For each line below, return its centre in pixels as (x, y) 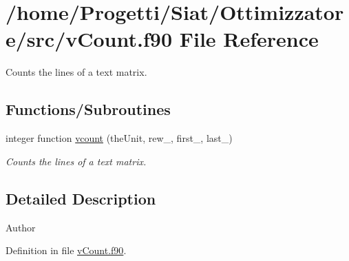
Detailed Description (81, 198)
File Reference (249, 39)
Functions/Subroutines (88, 109)
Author (21, 227)
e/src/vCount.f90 (89, 39)
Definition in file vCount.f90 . (66, 250)
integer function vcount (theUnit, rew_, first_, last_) (119, 138)
